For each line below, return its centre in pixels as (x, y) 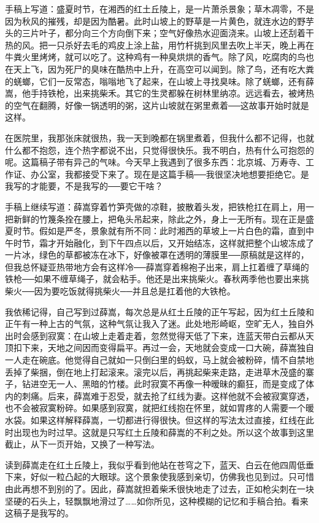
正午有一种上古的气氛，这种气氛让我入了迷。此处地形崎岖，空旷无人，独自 (155, 324)
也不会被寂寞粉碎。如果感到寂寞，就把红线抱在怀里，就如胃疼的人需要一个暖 (159, 408)
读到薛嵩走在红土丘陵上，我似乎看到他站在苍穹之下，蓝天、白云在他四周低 (155, 464)
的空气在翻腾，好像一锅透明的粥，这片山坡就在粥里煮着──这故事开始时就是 (157, 105)
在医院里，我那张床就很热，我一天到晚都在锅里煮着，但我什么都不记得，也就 (159, 137)
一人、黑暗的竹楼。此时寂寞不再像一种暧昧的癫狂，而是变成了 (181, 384)
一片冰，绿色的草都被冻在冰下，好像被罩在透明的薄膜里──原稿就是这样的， (157, 255)
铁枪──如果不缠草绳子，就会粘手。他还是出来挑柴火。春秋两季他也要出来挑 (157, 279)
